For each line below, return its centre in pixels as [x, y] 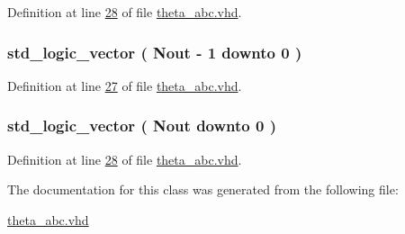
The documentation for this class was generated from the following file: [203, 189]
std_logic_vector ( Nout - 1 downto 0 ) [155, 52]
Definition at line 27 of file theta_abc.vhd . [125, 85]
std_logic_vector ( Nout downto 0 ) [142, 126]
